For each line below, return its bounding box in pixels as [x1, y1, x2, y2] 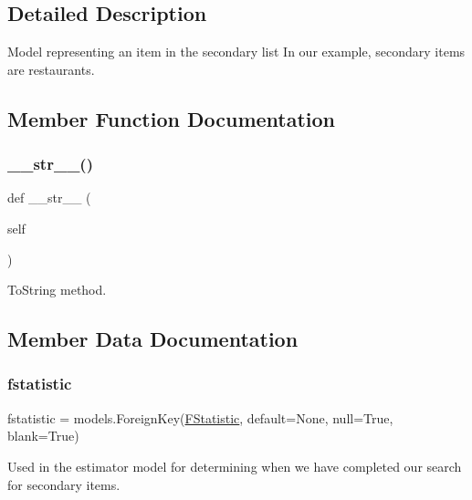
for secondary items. [7, 474, 121, 494]
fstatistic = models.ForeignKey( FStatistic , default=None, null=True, [7, 408, 393, 427]
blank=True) [7, 426, 79, 445]
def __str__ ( [7, 188, 91, 207]
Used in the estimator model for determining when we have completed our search [7, 456, 462, 475]
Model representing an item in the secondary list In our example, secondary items [7, 42, 466, 61]
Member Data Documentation [7, 325, 299, 353]
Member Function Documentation [7, 104, 336, 132]
